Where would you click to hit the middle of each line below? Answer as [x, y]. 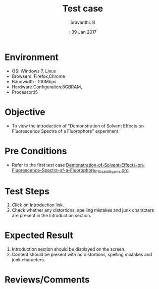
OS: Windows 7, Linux [34, 71]
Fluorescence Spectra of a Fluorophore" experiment [65, 131]
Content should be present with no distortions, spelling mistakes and [82, 255]
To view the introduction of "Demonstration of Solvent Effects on [78, 126]
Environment [32, 57]
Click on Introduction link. [38, 205]
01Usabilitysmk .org [112, 171]
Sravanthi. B [83, 22]
